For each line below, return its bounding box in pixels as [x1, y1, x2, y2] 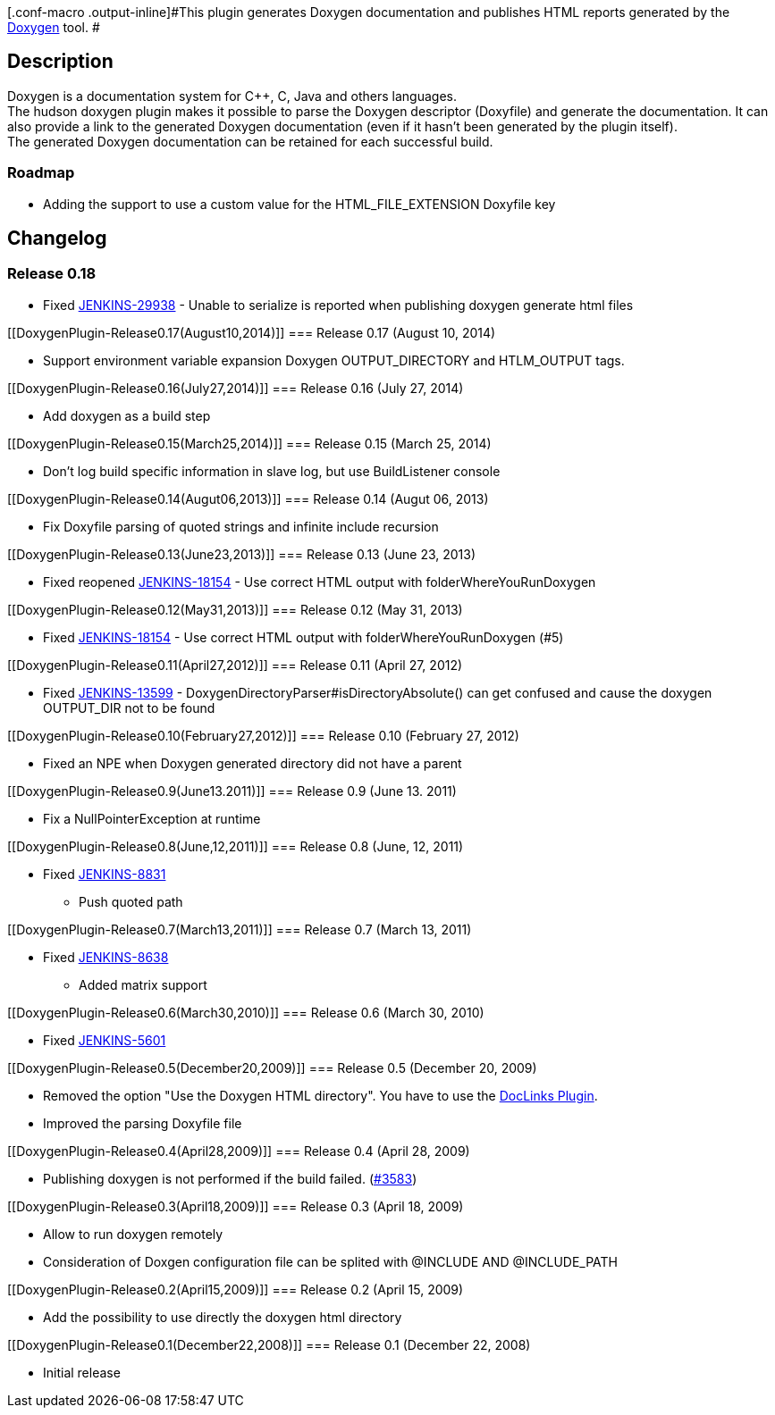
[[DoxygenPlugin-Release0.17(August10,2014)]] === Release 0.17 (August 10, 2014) [7, 324, 496, 340]
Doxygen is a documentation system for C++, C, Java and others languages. [7, 88, 457, 104]
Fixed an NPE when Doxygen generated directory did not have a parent [43, 755, 462, 771]
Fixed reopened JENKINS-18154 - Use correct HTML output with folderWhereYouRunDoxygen [43, 574, 596, 590]
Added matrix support [79, 976, 207, 992]
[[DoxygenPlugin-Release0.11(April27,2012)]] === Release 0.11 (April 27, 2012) [7, 657, 463, 673]
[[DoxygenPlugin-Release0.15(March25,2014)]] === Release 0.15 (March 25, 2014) [7, 435, 492, 451]
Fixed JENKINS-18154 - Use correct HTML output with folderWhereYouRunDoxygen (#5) [43, 629, 564, 645]
